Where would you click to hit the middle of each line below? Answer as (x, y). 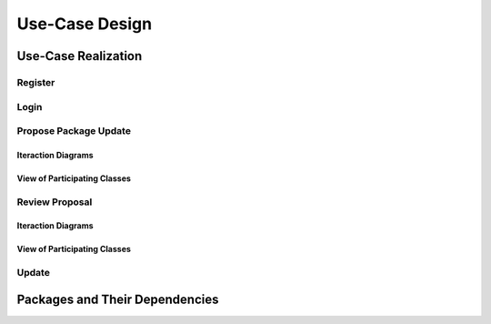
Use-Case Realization (80, 56)
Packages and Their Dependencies (118, 299)
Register (36, 82)
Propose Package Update (74, 131)
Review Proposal (55, 202)
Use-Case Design (85, 24)
